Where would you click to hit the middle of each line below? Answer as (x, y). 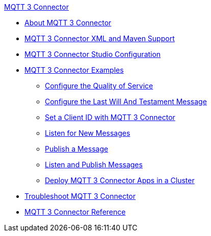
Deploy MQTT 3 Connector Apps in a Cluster (120, 180)
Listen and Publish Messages (94, 165)
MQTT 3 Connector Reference (75, 212)
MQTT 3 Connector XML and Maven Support (100, 38)
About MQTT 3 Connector (68, 23)
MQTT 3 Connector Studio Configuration (93, 54)
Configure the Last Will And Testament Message (126, 101)
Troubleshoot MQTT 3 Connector (80, 196)
